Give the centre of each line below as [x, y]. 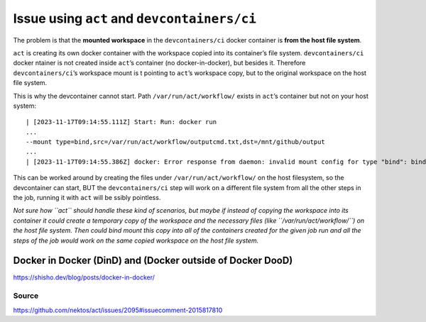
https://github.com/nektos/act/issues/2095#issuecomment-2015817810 [118, 310]
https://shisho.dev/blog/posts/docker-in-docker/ [84, 277]
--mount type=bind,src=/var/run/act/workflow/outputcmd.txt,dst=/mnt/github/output [176, 142]
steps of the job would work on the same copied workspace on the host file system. [136, 240]
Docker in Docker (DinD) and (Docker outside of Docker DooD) [153, 261]
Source [26, 296]
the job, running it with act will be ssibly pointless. [87, 198]
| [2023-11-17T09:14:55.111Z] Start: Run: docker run [121, 122]
